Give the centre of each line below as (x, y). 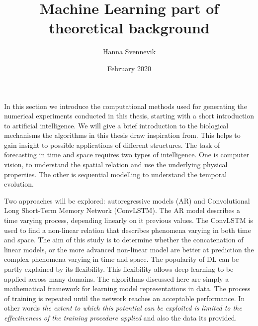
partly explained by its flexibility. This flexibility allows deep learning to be (119, 269)
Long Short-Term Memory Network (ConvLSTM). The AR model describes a (122, 210)
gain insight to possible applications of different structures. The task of (112, 145)
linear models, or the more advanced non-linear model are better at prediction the (129, 249)
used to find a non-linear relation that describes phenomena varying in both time (128, 230)
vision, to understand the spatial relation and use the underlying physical (116, 164)
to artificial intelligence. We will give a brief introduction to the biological (116, 125)
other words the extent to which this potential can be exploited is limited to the (123, 308)
